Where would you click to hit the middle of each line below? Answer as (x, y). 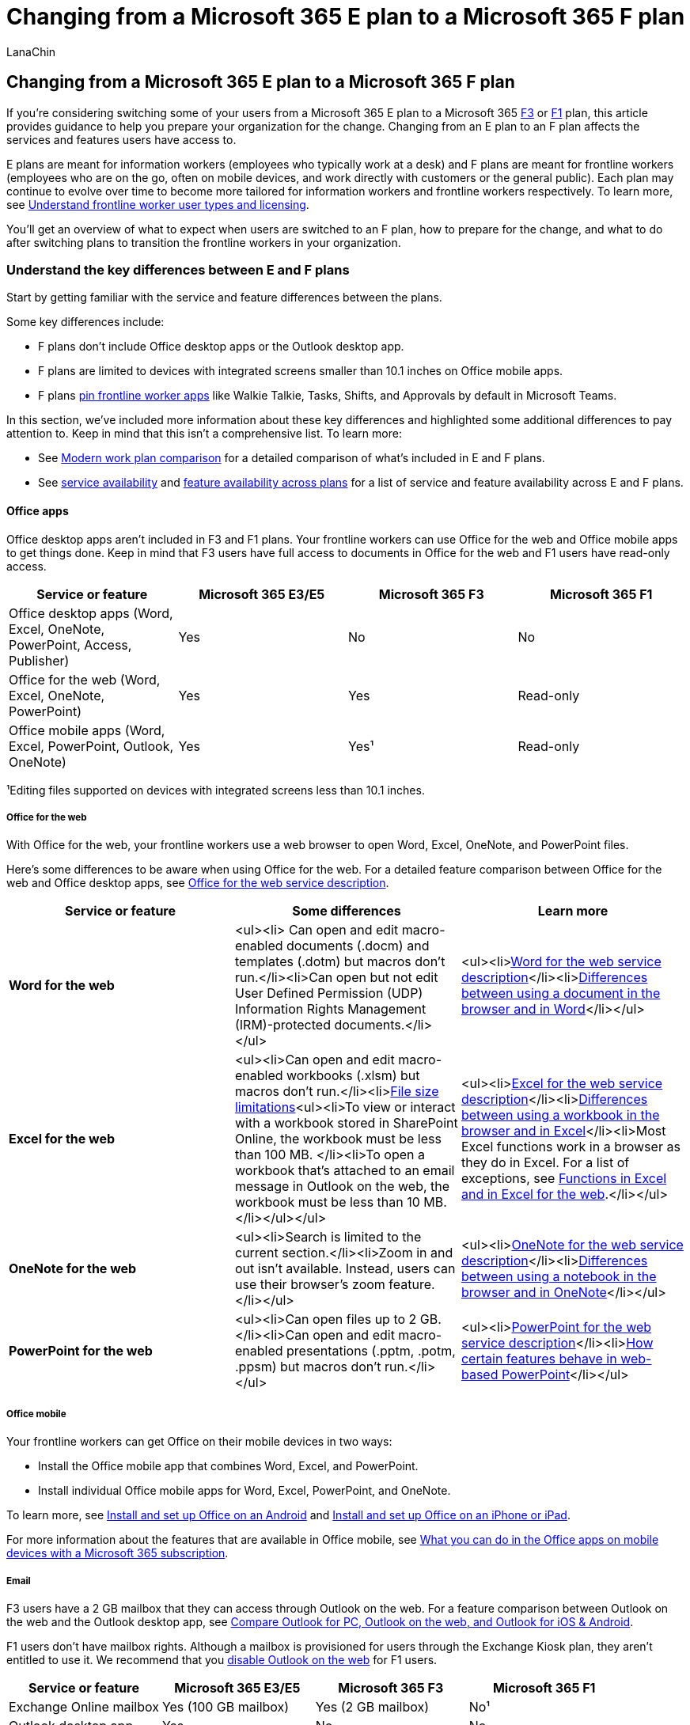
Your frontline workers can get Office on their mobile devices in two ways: (199, 1442)
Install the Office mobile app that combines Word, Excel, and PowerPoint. (228, 1466)
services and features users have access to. (121, 139)
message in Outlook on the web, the (342, 1187)
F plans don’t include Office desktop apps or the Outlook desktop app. (221, 347)
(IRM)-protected (282, 1025)
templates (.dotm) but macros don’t (340, 962)
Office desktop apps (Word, (91, 613)
